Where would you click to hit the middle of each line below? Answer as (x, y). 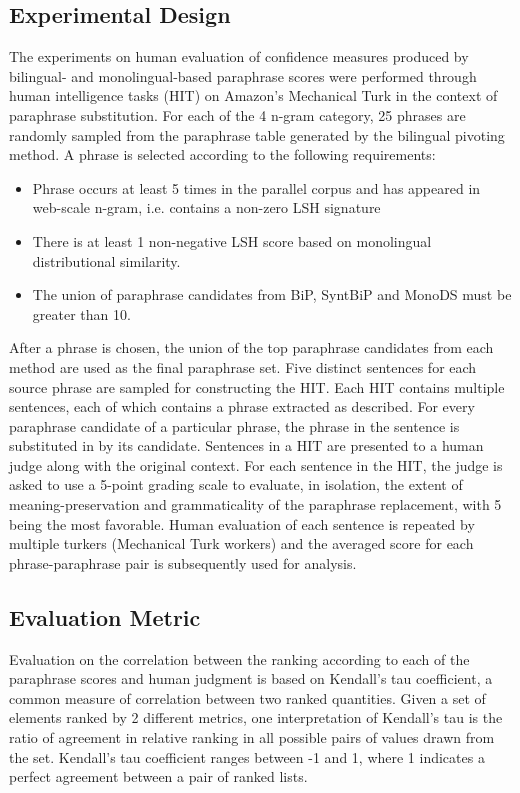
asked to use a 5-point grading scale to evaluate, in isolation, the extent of (236, 484)
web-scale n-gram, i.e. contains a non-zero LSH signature (206, 207)
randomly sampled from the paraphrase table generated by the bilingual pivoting (257, 134)
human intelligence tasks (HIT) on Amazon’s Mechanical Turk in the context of (253, 95)
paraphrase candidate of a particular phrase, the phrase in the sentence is (234, 425)
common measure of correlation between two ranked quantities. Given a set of (247, 697)
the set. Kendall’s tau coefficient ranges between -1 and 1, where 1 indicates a (247, 756)
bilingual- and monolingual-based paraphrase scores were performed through (243, 75)
